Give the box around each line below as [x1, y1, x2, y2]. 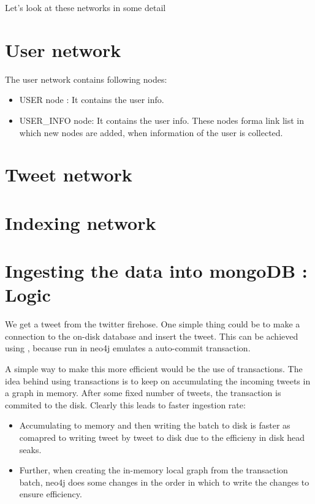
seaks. [19, 443, 42, 456]
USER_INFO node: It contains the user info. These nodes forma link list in [19, 113, 305, 126]
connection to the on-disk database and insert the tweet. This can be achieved [5, 329, 298, 342]
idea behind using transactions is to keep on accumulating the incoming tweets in [5, 374, 311, 387]
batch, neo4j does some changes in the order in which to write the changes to [19, 475, 309, 488]
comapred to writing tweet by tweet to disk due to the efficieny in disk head [19, 430, 305, 443]
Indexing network [5, 210, 156, 235]
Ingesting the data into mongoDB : [5, 258, 308, 283]
